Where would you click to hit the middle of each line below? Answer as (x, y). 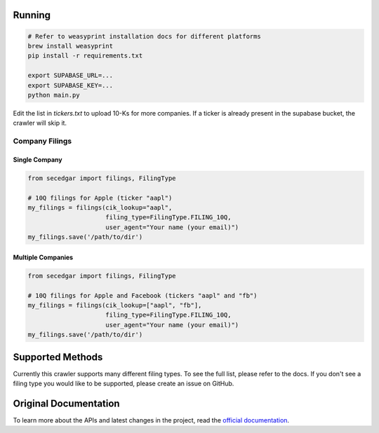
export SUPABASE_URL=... (71, 76)
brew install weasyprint (71, 46)
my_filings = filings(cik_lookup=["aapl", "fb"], (115, 305)
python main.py (54, 95)
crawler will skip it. (40, 123)
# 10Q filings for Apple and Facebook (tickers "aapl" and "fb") (142, 295)
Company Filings (42, 142)
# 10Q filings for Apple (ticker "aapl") (100, 198)
